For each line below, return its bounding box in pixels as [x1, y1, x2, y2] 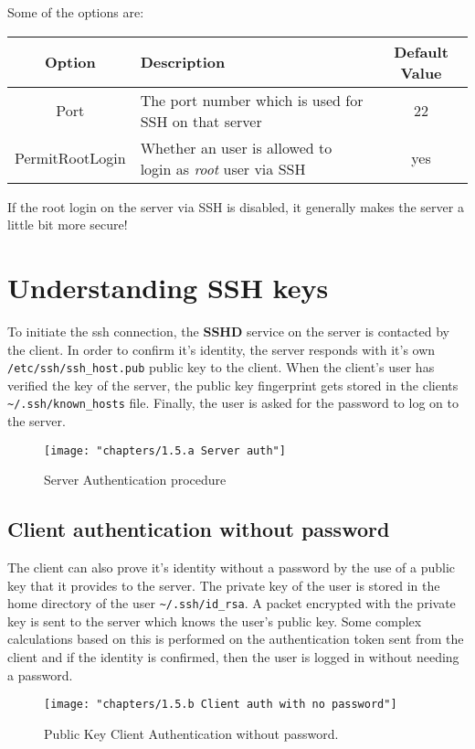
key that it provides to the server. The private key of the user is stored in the [7, 575, 440, 594]
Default [394, 40, 449, 62]
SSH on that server [140, 110, 262, 132]
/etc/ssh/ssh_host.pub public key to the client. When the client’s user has [7, 358, 435, 377]
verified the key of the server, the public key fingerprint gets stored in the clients [7, 375, 459, 394]
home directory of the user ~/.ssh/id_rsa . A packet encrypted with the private [7, 594, 456, 613]
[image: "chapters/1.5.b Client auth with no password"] [44, 698, 397, 712]
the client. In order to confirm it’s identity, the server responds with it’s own [7, 339, 436, 358]
